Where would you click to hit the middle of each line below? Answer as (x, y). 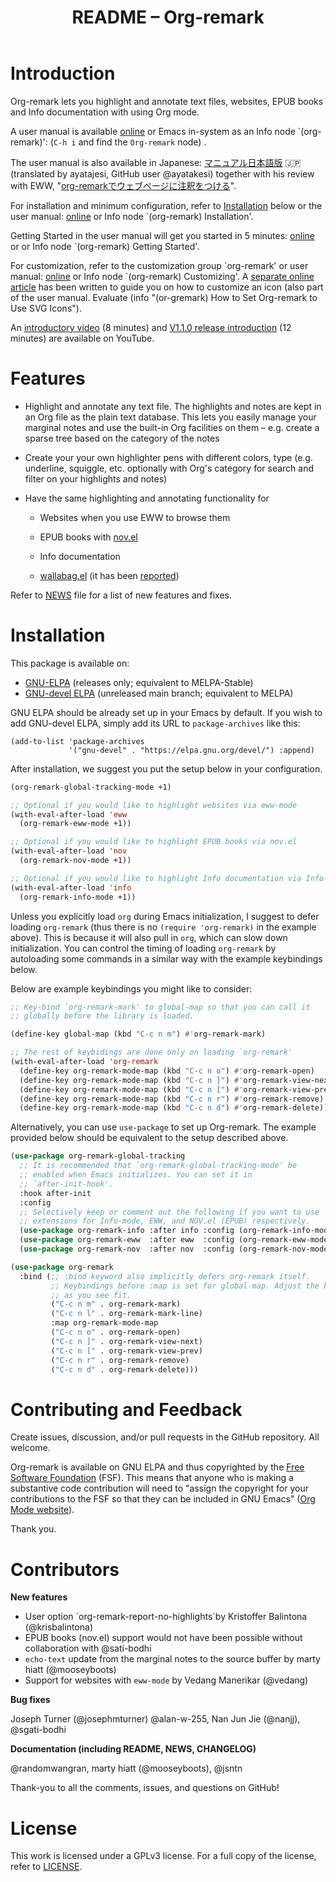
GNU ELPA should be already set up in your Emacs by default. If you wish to (166, 712)
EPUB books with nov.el (88, 537)
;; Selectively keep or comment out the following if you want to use (169, 1212)
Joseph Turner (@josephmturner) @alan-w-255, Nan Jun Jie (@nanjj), (155, 1719)
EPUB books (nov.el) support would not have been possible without (163, 1638)
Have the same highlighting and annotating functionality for (147, 498)
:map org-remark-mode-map (104, 1323)
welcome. (30, 1448)
